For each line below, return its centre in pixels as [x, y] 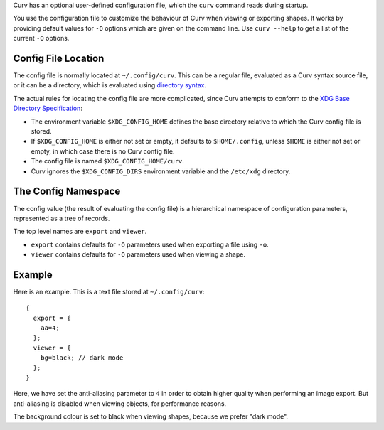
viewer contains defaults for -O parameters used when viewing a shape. [138, 254]
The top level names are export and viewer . [80, 232]
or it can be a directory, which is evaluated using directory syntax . [110, 85]
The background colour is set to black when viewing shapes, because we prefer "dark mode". [150, 416]
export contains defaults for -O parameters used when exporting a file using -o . [150, 244]
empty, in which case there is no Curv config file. [103, 151]
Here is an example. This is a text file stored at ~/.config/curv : [109, 291]
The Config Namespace [67, 192]
